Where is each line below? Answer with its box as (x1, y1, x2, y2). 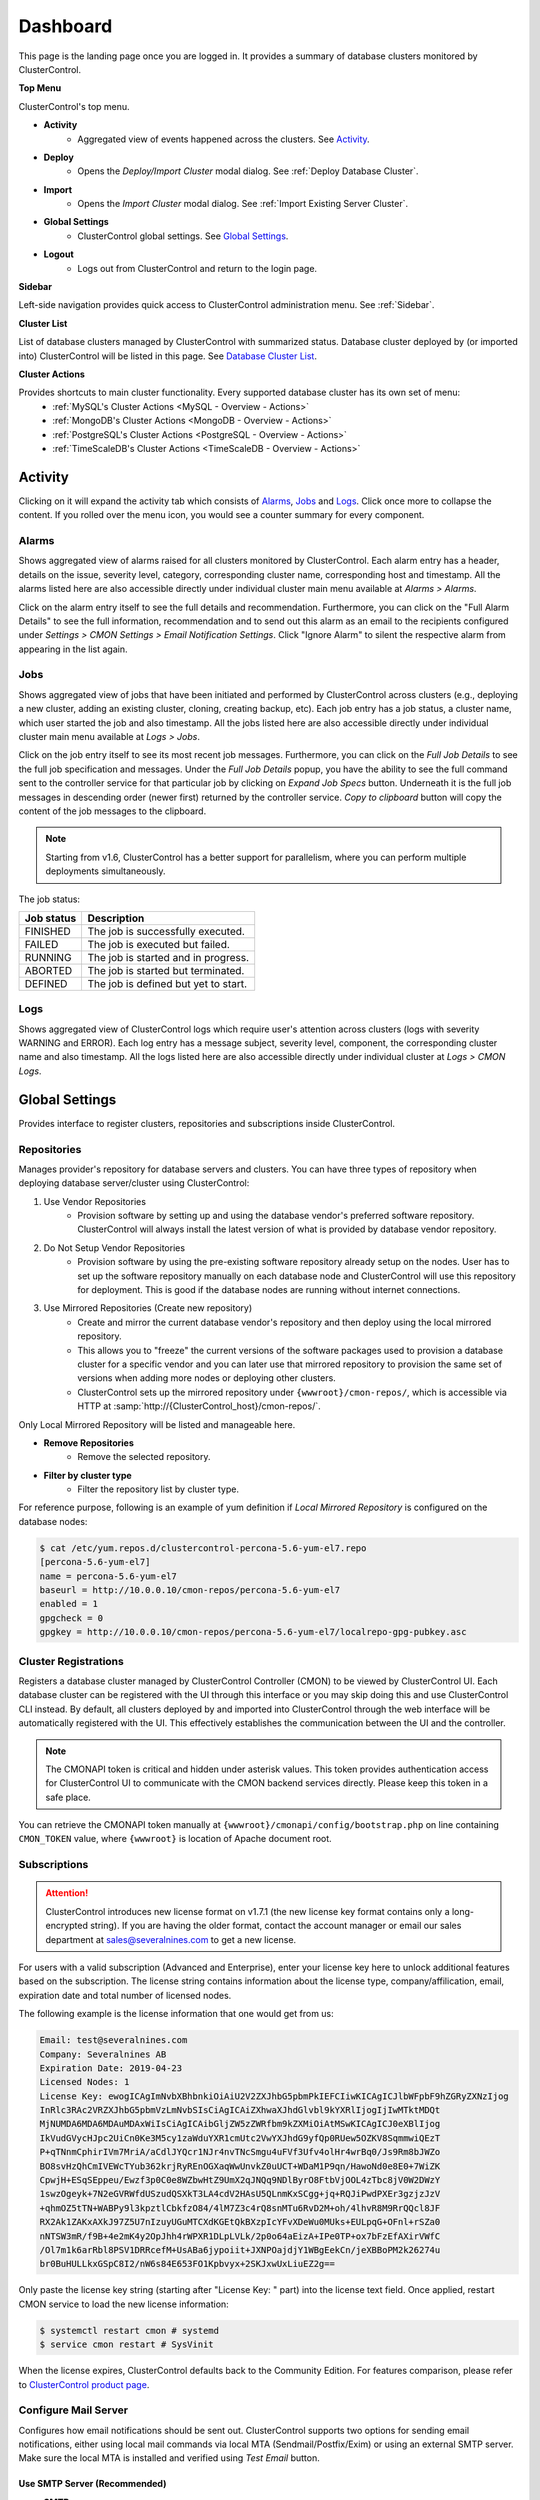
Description (87, 911, 145, 925)
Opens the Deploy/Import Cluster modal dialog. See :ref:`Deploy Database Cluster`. (77, 165, 419, 177)
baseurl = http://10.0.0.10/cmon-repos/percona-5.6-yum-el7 (39, 1585, 341, 1596)
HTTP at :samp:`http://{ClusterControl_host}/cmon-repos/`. (77, 1400, 321, 1412)
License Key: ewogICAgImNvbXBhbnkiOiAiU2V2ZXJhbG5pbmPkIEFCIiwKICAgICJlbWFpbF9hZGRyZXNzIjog (39, 2090, 509, 2102)
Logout (43, 248, 74, 260)
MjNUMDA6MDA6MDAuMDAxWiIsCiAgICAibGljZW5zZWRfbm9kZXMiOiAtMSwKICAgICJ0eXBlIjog (39, 2118, 441, 2130)
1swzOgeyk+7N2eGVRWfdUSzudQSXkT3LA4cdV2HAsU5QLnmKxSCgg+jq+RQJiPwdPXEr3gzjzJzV (39, 2188, 441, 2200)
